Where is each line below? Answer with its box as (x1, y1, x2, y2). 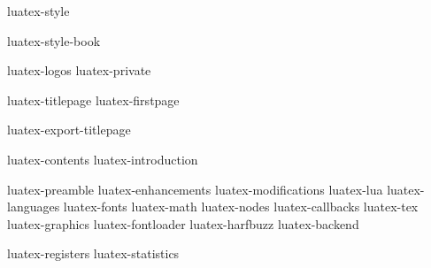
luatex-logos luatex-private (7, 61, 151, 80)
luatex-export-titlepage (7, 120, 131, 139)
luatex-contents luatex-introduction (7, 149, 198, 168)
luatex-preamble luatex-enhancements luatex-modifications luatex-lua (7, 180, 383, 198)
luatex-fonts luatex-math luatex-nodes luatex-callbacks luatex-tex (63, 197, 419, 216)
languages (7, 197, 60, 216)
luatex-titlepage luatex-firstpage (7, 90, 180, 109)
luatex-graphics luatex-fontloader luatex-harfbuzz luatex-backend (7, 214, 359, 233)
